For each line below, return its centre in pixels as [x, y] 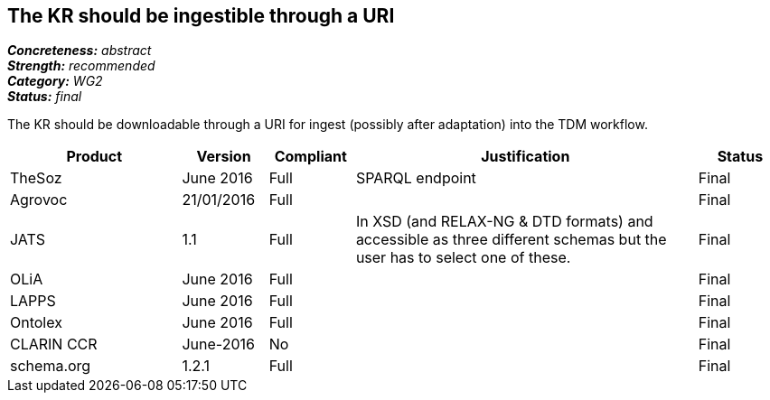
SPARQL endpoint [416, 178]
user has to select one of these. [463, 258]
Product [94, 157]
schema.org [51, 366]
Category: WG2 [55, 81]
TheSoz [36, 178]
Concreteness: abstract [80, 51]
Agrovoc [39, 200]
